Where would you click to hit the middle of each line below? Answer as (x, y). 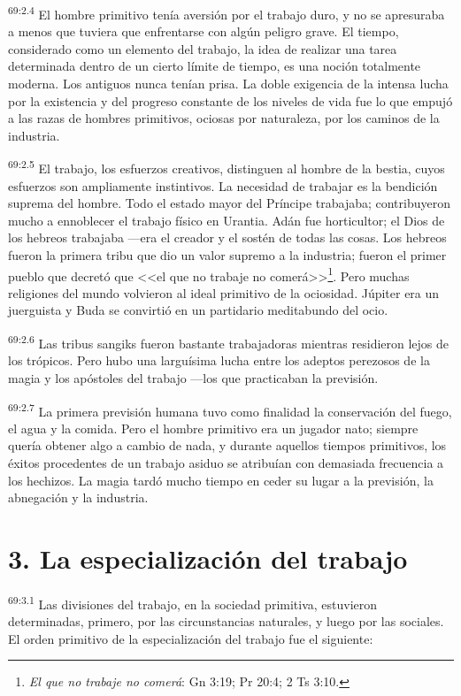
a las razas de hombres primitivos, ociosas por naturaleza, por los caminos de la (224, 118)
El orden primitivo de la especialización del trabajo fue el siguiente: (191, 638)
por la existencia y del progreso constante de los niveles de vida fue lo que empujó (230, 100)
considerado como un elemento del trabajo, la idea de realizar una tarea (203, 48)
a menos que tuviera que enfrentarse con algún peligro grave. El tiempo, (204, 31)
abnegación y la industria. (78, 497)
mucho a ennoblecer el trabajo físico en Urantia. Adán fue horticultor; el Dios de (227, 220)
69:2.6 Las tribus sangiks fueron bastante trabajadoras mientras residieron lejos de (229, 342)
